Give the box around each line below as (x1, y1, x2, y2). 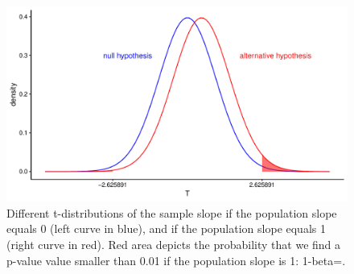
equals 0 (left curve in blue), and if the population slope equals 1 (6, 220, 326, 237)
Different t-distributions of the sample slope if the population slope (6, 204, 337, 221)
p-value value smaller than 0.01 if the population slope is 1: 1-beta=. (6, 251, 346, 268)
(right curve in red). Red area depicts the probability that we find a (6, 236, 341, 252)
